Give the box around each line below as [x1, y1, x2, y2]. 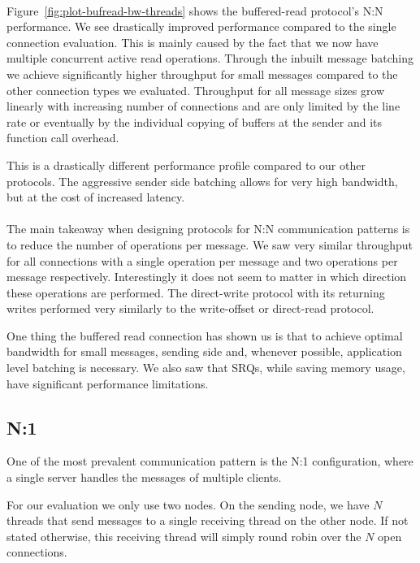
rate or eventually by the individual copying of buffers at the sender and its [6, 113, 383, 130]
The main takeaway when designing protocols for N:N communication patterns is [6, 220, 410, 237]
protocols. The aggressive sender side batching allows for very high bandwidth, [6, 172, 398, 189]
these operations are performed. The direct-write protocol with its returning [6, 284, 385, 301]
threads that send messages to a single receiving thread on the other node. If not [6, 512, 409, 529]
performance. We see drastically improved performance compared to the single [6, 18, 396, 35]
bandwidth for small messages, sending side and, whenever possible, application [6, 343, 402, 360]
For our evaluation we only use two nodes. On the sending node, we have [6, 496, 370, 513]
